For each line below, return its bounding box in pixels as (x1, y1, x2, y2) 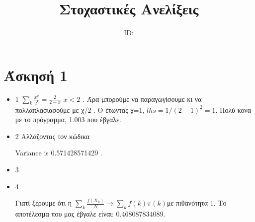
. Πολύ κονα (215, 104, 252, 115)
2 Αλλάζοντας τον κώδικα (15, 131, 90, 141)
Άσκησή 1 (3, 65, 68, 85)
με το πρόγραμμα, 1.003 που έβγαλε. (15, 114, 121, 125)
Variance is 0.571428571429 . (15, 148, 102, 158)
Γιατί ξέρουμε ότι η (15, 198, 72, 208)
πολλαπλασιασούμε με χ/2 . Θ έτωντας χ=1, (15, 104, 145, 115)
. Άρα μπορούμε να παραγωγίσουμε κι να (82, 93, 202, 104)
